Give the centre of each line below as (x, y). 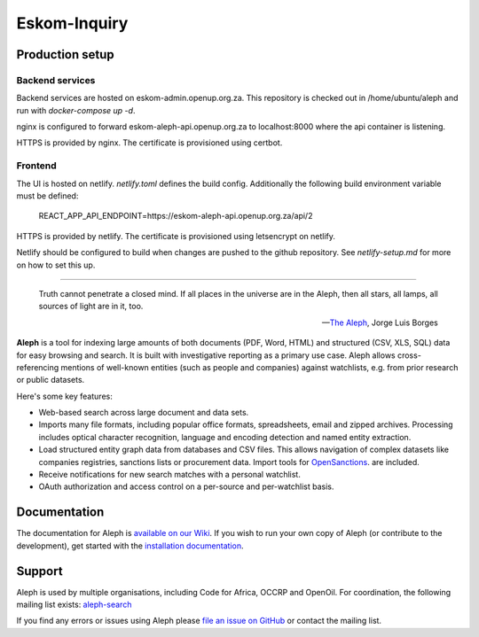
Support (39, 571)
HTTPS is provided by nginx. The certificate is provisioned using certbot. (149, 143)
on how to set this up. (56, 265)
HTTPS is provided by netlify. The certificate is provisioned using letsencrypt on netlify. (176, 236)
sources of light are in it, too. (91, 307)
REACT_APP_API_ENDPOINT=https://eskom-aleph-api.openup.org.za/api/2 (176, 216)
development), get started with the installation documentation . (130, 546)
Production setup (65, 54)
